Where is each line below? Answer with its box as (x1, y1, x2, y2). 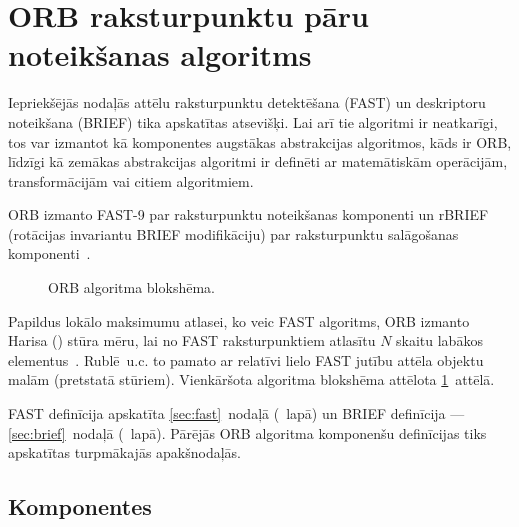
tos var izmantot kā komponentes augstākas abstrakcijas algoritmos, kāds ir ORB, (8, 131, 512, 152)
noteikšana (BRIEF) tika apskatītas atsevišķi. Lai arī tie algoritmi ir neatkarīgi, (8, 111, 498, 132)
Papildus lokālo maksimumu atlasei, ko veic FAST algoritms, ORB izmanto (8, 310, 470, 331)
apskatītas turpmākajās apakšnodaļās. (8, 442, 242, 463)
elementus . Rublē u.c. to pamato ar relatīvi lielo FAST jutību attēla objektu (8, 349, 484, 370)
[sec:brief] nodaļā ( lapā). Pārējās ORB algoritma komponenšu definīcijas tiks (8, 422, 487, 443)
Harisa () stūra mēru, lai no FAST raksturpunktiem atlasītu (8, 330, 376, 351)
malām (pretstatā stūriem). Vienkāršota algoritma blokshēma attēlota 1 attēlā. (8, 369, 495, 390)
